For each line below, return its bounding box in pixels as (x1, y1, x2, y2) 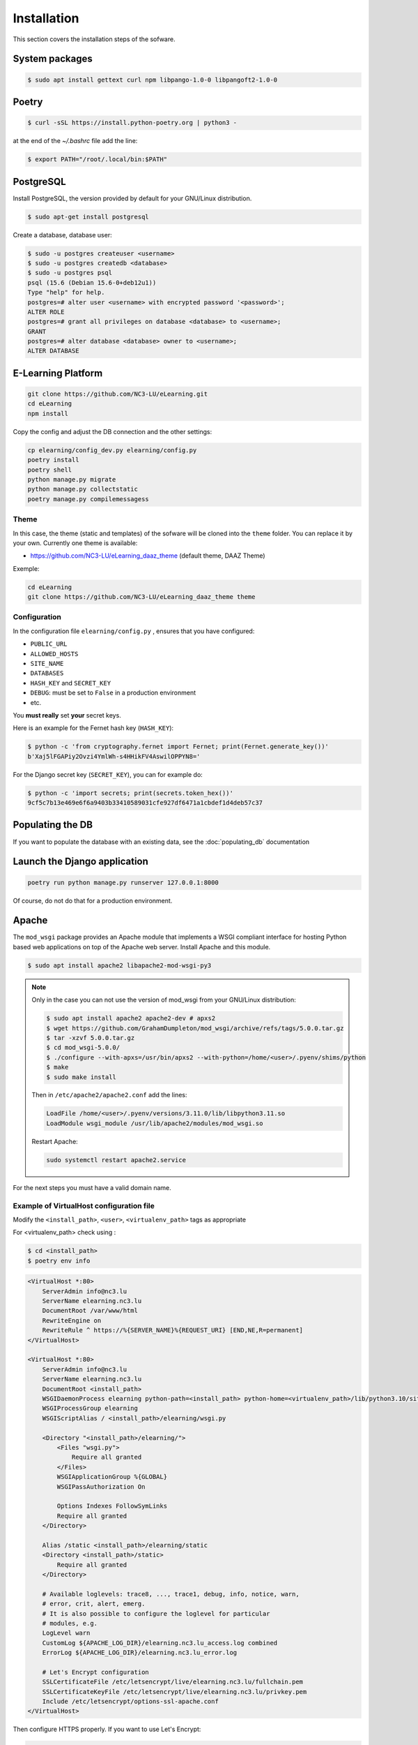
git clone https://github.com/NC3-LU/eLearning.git (27, 390, 208, 398)
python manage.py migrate (27, 475, 116, 483)
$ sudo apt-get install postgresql (27, 213, 149, 221)
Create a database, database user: (13, 230, 112, 239)
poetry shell (27, 466, 72, 474)
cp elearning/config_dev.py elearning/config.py (27, 446, 197, 454)
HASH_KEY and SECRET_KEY (30, 678, 111, 687)
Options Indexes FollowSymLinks (56, 1502, 167, 1510)
